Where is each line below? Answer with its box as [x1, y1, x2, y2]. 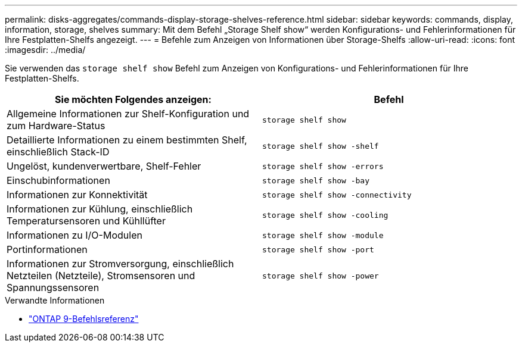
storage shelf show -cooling [262, 210, 389, 220]
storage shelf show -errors [262, 161, 384, 171]
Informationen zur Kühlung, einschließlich [7, 203, 193, 215]
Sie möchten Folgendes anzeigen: [55, 93, 212, 105]
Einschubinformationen [7, 174, 110, 186]
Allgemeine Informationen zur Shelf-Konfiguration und [7, 108, 250, 120]
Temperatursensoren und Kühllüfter [7, 215, 166, 227]
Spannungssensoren [7, 282, 100, 293]
